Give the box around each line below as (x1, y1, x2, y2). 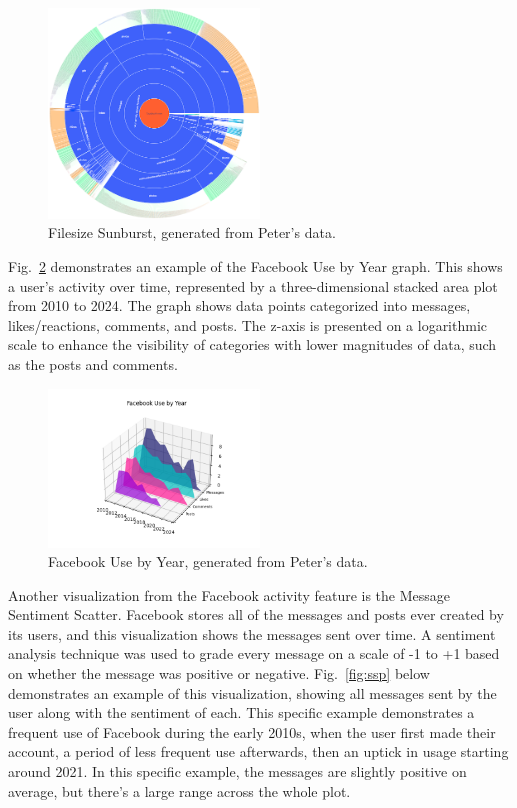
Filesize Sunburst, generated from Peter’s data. (48, 222, 336, 243)
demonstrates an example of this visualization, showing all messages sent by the (8, 682, 497, 703)
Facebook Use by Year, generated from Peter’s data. (48, 551, 368, 572)
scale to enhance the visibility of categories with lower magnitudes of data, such (8, 334, 497, 355)
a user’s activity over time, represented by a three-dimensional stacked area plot (8, 275, 498, 296)
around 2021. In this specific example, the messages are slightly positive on (8, 761, 467, 782)
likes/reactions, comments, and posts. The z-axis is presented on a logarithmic (8, 314, 488, 335)
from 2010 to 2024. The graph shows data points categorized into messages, (8, 295, 471, 316)
